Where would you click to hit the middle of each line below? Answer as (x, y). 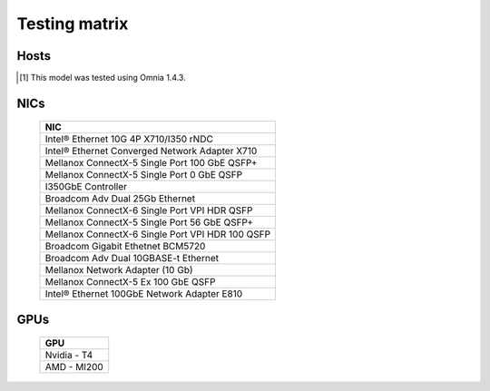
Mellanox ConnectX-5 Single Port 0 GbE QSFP (144, 175)
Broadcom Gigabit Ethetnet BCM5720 (125, 247)
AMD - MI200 (74, 367)
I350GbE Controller (86, 187)
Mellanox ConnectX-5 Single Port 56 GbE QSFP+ (149, 222)
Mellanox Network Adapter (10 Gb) (119, 270)
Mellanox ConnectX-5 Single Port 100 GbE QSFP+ (151, 163)
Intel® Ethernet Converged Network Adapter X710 (151, 152)
